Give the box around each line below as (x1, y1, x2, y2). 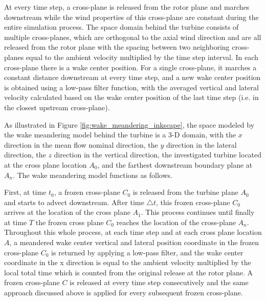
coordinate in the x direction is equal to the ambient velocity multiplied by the (4, 257, 251, 268)
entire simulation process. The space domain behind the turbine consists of (4, 22, 239, 32)
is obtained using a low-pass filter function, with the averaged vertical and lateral (4, 82, 259, 92)
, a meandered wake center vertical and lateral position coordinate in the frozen (9, 237, 259, 248)
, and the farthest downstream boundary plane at (97, 159, 253, 170)
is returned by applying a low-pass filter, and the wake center (51, 247, 243, 257)
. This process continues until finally (141, 207, 255, 217)
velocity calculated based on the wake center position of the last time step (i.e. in (4, 92, 259, 103)
